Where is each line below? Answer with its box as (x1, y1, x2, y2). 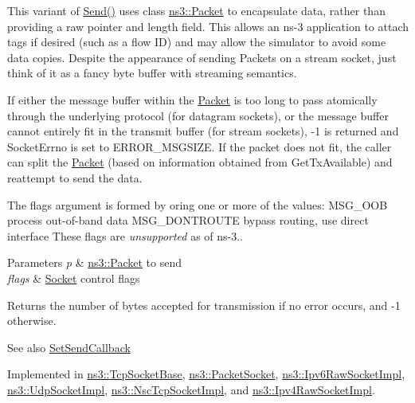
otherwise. (7, 312, 57, 329)
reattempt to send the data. (7, 169, 143, 186)
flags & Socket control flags (7, 269, 140, 286)
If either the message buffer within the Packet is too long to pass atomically (7, 91, 378, 108)
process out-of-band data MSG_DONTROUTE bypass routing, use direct (7, 212, 369, 229)
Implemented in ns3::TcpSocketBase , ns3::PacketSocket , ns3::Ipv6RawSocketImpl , (7, 366, 405, 382)
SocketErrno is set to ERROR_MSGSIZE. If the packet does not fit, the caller (7, 138, 392, 155)
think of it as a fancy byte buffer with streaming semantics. (7, 65, 297, 81)
